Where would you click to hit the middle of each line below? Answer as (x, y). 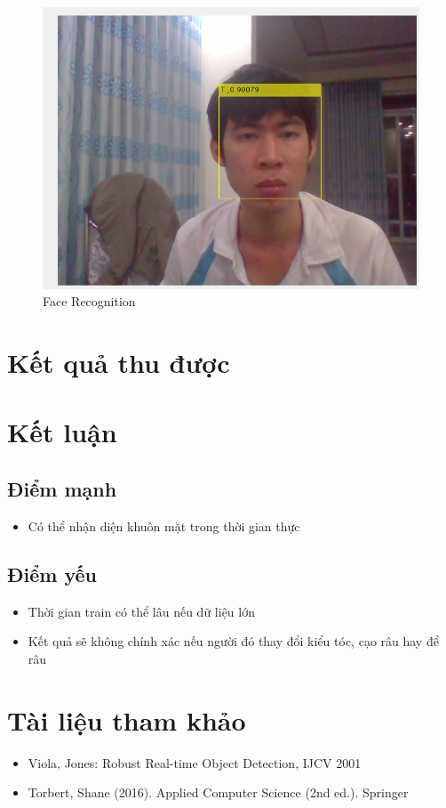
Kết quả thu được (119, 363)
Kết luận (62, 432)
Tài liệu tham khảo (127, 719)
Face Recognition (89, 301)
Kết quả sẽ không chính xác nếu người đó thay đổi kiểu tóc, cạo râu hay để (233, 641)
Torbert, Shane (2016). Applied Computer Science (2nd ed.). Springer (218, 792)
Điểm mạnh (62, 489)
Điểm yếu (52, 574)
